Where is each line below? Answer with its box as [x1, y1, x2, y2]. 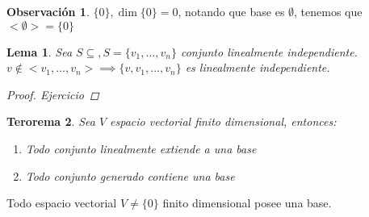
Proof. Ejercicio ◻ [6, 86, 99, 102]
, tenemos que [294, 3, 363, 19]
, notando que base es [178, 3, 285, 19]
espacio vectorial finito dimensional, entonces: [110, 113, 337, 130]
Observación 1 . [6, 3, 90, 19]
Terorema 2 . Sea [6, 113, 95, 130]
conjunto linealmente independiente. [180, 43, 358, 60]
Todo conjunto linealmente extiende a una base [25, 140, 257, 156]
